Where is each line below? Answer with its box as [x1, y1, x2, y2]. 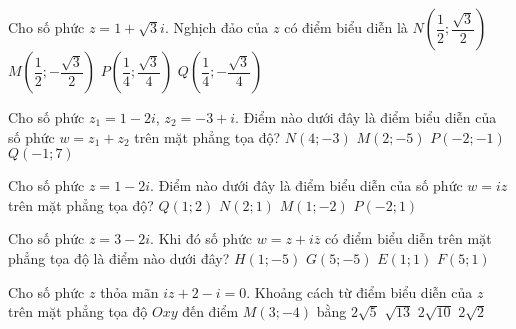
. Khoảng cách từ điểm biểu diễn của [246, 281, 473, 302]
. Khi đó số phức [150, 228, 253, 249]
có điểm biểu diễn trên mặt [325, 228, 492, 249]
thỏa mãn [100, 281, 159, 302]
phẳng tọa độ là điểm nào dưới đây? [8, 247, 230, 268]
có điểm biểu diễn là [284, 17, 408, 37]
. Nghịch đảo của [164, 17, 269, 37]
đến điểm [182, 301, 239, 322]
